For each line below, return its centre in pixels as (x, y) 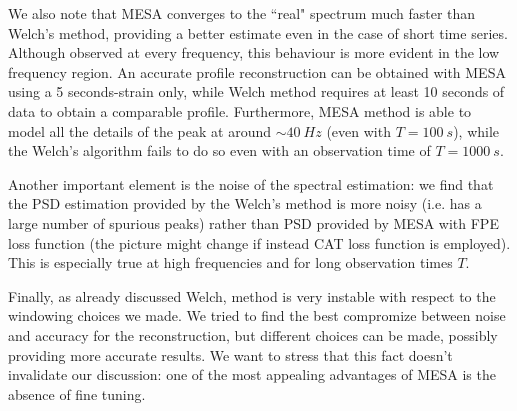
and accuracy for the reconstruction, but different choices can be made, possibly (253, 334)
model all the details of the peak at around (140, 130)
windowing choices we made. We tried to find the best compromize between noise (257, 315)
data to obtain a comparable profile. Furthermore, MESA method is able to (240, 110)
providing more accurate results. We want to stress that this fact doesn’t (230, 354)
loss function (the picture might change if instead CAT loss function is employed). (259, 242)
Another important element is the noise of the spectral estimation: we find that (251, 183)
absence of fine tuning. (77, 393)
